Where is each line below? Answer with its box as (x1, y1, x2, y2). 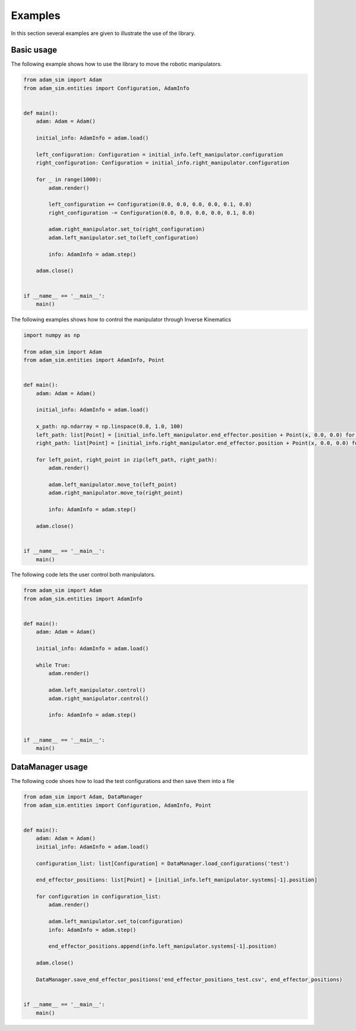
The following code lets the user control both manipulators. (11, 571, 155, 578)
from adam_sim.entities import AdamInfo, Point (23, 357, 164, 364)
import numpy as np (23, 332, 80, 338)
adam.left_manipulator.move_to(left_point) (48, 481, 177, 488)
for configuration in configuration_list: (36, 893, 161, 900)
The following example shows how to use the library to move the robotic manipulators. (11, 61, 223, 68)
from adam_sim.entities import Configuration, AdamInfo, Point (23, 801, 212, 809)
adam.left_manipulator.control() (48, 687, 146, 693)
